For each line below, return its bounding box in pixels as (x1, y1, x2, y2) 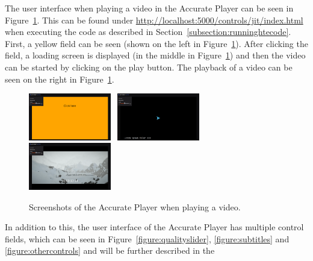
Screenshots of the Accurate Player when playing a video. (29, 200, 241, 213)
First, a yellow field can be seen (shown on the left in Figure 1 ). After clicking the (5, 37, 308, 49)
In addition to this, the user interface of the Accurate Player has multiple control (5, 221, 304, 233)
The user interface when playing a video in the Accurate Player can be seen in (5, 2, 294, 14)
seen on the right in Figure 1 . (5, 72, 114, 85)
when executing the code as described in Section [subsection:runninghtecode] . (5, 25, 291, 38)
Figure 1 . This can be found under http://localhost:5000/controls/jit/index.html (5, 13, 303, 26)
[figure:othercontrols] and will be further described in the (5, 244, 215, 257)
